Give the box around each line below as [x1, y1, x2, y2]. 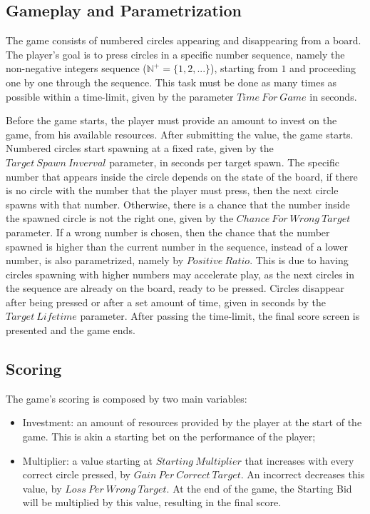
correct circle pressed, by [22, 467, 130, 482]
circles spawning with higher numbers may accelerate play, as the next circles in [6, 266, 354, 281]
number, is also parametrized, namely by [6, 253, 184, 268]
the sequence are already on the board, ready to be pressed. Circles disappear [6, 281, 345, 296]
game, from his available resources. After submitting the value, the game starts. [6, 126, 354, 141]
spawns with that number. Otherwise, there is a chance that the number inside [6, 196, 350, 211]
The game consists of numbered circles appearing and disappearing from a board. [6, 33, 361, 48]
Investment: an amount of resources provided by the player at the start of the [22, 415, 362, 430]
